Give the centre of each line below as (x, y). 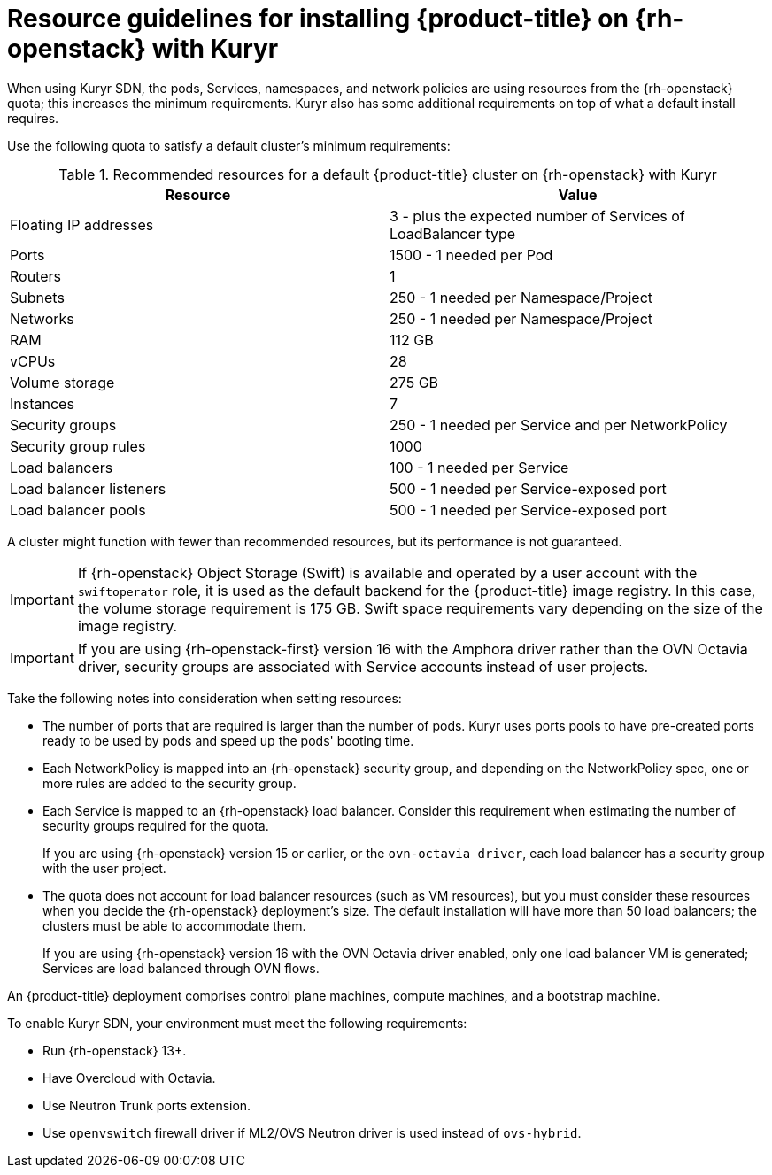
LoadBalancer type (452, 233)
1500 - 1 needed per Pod (471, 255)
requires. (33, 118)
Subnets (37, 297)
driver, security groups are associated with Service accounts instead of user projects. (363, 666)
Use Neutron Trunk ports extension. (147, 1105)
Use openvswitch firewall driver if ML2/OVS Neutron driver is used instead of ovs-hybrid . (312, 1132)
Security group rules (78, 446)
